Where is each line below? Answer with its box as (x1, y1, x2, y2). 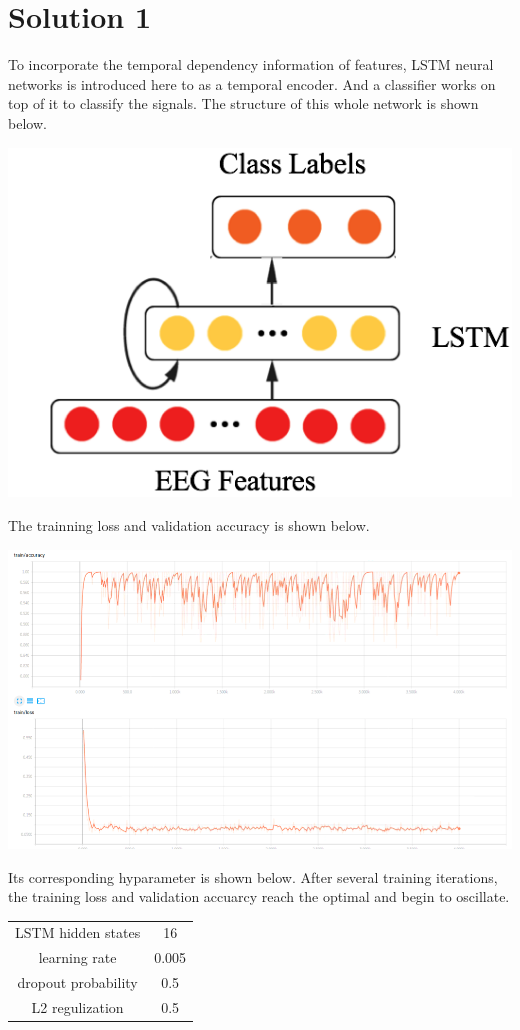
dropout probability (17, 972, 138, 993)
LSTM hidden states (15, 922, 141, 943)
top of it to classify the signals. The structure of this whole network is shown (8, 93, 479, 114)
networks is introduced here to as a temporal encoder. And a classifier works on (8, 73, 496, 94)
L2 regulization (31, 996, 124, 1017)
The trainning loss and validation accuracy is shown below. (8, 514, 370, 535)
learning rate (38, 947, 117, 968)
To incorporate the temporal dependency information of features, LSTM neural (8, 54, 494, 75)
